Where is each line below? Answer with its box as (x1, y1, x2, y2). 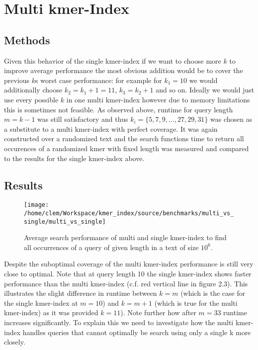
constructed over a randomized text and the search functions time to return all (4, 133, 244, 144)
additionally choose (4, 85, 63, 95)
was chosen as (210, 114, 253, 124)
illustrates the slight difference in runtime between (4, 288, 157, 298)
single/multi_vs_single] (24, 218, 106, 225)
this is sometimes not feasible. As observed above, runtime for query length (4, 104, 233, 114)
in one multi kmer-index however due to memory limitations (66, 94, 250, 104)
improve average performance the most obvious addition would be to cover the (4, 65, 243, 76)
